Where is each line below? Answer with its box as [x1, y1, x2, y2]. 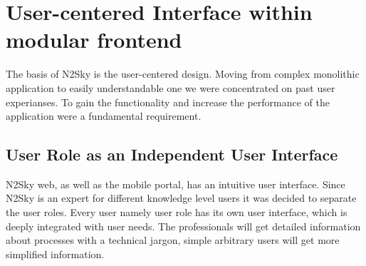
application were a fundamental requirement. [6, 108, 202, 123]
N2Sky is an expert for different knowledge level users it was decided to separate [6, 190, 357, 205]
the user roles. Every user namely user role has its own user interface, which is [6, 205, 347, 220]
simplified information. [6, 246, 105, 261]
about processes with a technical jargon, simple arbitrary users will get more [6, 232, 340, 247]
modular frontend [6, 25, 182, 54]
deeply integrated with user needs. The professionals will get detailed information [6, 218, 361, 233]
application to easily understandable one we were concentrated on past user [6, 80, 335, 95]
